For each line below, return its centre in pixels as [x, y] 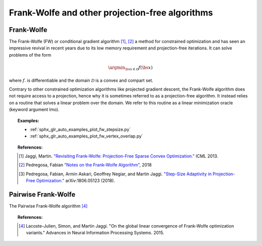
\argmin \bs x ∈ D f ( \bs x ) [130, 68]
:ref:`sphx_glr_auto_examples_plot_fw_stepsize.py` [80, 129]
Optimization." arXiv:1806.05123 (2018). [75, 181]
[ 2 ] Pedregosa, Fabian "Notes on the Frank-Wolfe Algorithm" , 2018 [85, 165]
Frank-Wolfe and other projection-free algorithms [111, 13]
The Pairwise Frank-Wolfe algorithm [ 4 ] [48, 206]
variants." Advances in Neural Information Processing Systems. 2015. [95, 233]
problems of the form [30, 55]
